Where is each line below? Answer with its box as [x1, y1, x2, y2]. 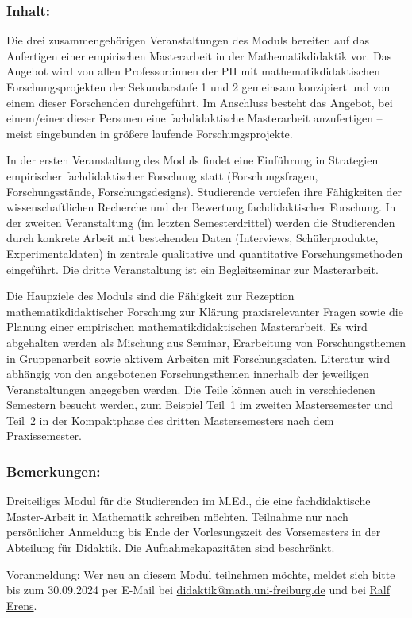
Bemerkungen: [6, 461, 101, 481]
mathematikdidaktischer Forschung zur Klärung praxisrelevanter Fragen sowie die [6, 303, 403, 319]
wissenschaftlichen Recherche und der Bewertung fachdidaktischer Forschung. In [6, 199, 396, 215]
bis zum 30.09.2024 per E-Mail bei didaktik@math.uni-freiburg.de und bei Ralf [6, 581, 390, 598]
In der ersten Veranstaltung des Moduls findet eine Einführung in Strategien [6, 152, 379, 168]
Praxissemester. [6, 427, 82, 444]
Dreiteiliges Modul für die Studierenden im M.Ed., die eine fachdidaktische [6, 492, 371, 509]
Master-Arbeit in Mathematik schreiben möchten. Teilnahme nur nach [6, 508, 348, 524]
